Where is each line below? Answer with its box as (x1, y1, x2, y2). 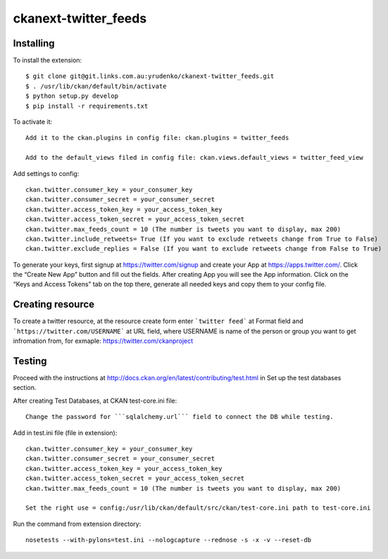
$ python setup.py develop (25, 92, 119, 100)
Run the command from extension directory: (13, 520, 142, 528)
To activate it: (13, 118, 53, 126)
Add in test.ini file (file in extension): (13, 428, 118, 436)
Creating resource (13, 299, 95, 310)
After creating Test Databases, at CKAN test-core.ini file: (13, 396, 177, 405)
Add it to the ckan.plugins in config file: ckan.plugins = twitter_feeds (25, 134, 289, 142)
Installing (13, 37, 56, 49)
